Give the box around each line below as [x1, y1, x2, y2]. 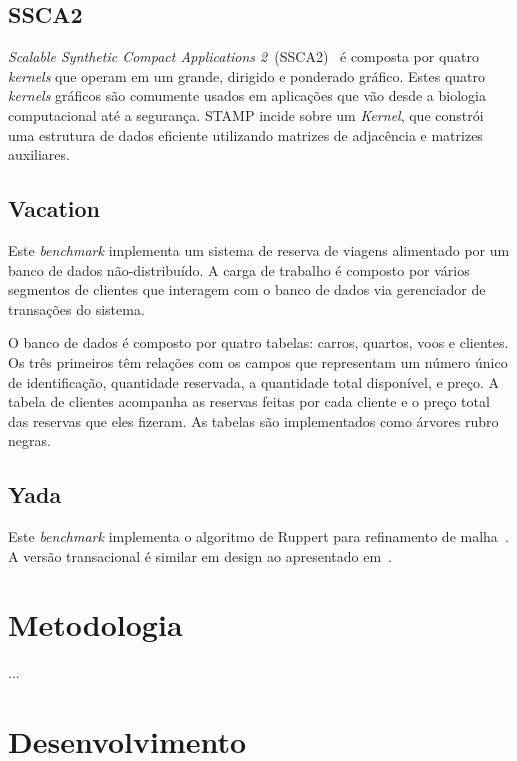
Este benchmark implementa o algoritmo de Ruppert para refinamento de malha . [8, 526, 509, 547]
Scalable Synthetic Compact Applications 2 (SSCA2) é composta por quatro [8, 46, 479, 67]
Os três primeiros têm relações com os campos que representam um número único [8, 351, 508, 372]
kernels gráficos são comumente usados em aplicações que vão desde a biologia [8, 85, 486, 106]
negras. [8, 430, 51, 451]
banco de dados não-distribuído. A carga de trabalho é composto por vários [8, 259, 470, 280]
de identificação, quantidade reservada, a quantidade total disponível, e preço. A [8, 371, 500, 392]
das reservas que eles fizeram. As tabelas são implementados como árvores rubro [8, 410, 499, 431]
